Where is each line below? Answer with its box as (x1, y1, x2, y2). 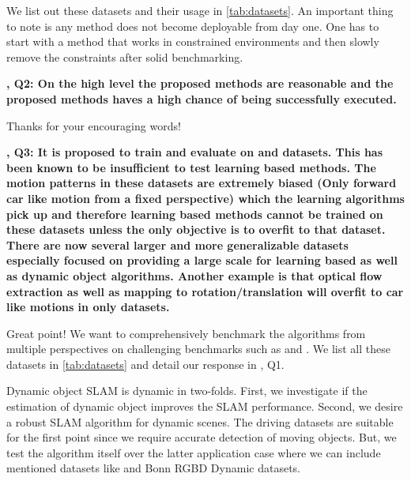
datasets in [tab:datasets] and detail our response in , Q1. (6, 355, 285, 372)
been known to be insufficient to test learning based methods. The (6, 159, 376, 175)
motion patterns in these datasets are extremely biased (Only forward (6, 175, 397, 191)
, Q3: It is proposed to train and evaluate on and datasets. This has (6, 144, 383, 160)
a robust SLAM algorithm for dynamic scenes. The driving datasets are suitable (6, 413, 394, 430)
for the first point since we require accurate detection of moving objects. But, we (6, 429, 397, 445)
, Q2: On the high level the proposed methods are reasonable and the (6, 75, 394, 92)
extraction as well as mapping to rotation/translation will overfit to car (6, 283, 404, 299)
